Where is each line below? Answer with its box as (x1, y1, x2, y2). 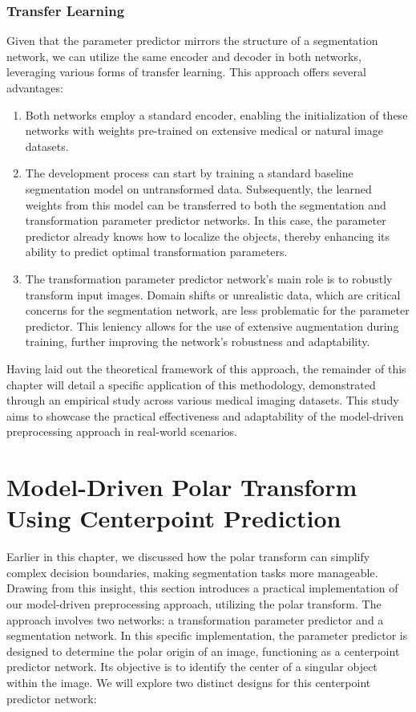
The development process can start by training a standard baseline (25, 165, 353, 181)
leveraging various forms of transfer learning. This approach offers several (6, 63, 366, 80)
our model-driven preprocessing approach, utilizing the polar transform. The (6, 595, 382, 612)
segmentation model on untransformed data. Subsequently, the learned (25, 180, 372, 197)
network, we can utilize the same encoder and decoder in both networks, (6, 47, 361, 64)
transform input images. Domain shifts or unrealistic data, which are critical (25, 286, 401, 303)
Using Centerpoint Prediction (6, 502, 341, 535)
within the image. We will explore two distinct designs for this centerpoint (6, 673, 371, 690)
